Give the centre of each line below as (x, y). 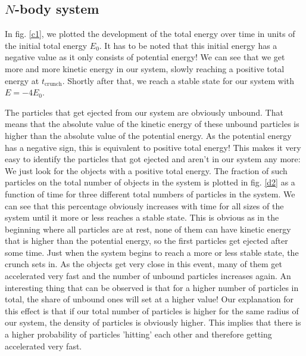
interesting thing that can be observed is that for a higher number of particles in (152, 287)
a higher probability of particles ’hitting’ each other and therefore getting (138, 334)
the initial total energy (46, 45)
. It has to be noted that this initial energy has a (188, 45)
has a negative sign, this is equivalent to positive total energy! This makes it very (153, 147)
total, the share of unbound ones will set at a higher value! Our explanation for (149, 299)
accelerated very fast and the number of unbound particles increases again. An (148, 276)
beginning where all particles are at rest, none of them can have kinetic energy (148, 229)
